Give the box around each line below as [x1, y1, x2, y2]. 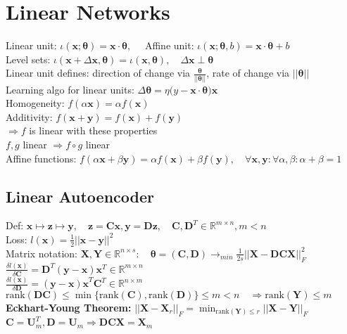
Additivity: [6, 109, 53, 124]
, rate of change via [206, 65, 290, 80]
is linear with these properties [29, 123, 158, 138]
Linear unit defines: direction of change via [6, 65, 191, 80]
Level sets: [6, 51, 51, 66]
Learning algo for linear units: [6, 82, 134, 96]
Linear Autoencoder [6, 185, 154, 207]
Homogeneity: [6, 96, 65, 110]
